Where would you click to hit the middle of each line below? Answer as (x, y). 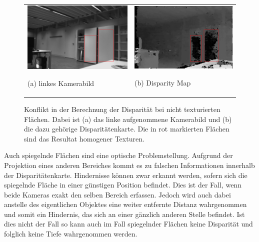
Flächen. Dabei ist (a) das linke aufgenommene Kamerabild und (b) (128, 119)
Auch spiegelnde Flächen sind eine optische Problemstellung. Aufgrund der (118, 155)
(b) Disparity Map (162, 82)
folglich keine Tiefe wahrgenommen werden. (71, 234)
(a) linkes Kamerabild (61, 83)
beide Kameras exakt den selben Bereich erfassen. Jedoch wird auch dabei (117, 194)
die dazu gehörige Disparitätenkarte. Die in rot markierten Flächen (127, 129)
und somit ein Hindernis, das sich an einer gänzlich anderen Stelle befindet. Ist (124, 214)
